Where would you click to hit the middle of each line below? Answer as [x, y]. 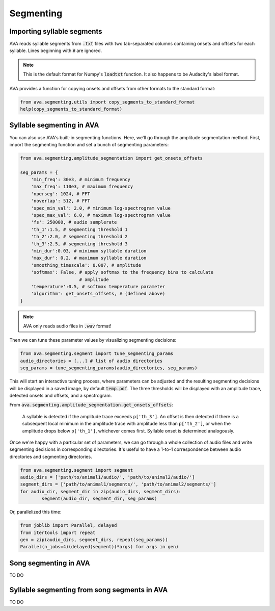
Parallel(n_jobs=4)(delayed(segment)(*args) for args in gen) [99, 547]
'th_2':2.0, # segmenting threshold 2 [79, 237]
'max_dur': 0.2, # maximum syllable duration [89, 258]
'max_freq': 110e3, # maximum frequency [82, 187]
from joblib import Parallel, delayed [68, 526]
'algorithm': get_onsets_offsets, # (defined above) [98, 294]
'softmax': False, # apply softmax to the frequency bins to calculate [122, 272]
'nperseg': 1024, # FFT [60, 194]
